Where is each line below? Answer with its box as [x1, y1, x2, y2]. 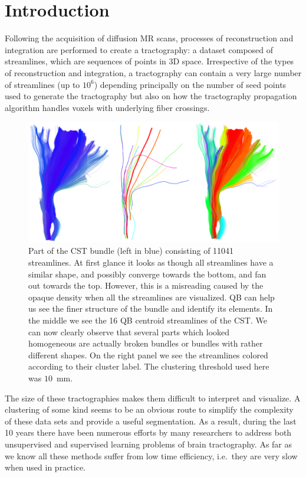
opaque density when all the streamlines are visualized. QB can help [28, 290, 275, 303]
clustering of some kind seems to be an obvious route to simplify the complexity [5, 403, 294, 416]
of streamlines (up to [5, 78, 80, 90]
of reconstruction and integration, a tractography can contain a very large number [5, 66, 302, 79]
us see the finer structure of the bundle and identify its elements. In [28, 302, 273, 315]
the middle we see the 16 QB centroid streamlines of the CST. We [28, 313, 267, 326]
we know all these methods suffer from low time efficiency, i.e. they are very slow [5, 449, 298, 462]
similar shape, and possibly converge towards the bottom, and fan [28, 267, 266, 280]
